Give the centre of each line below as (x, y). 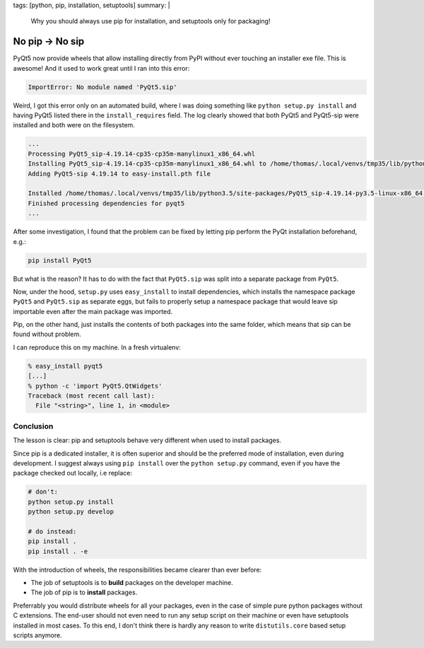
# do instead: (52, 531)
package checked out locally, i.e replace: (73, 473)
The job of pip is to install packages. (84, 592)
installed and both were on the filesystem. (74, 125)
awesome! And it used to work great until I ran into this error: (101, 68)
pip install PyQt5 (60, 260)
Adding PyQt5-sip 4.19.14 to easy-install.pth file (119, 174)
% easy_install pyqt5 (65, 366)
